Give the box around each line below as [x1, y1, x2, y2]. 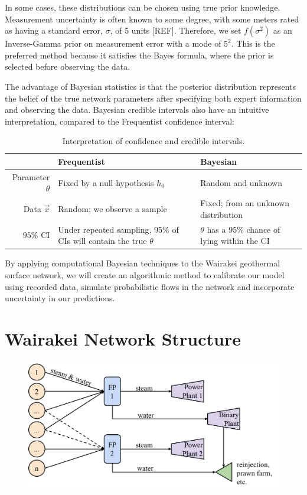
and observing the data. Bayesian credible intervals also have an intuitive [5, 103, 269, 116]
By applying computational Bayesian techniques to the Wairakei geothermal [5, 257, 280, 269]
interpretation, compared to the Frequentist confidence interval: [5, 115, 234, 127]
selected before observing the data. [5, 60, 130, 73]
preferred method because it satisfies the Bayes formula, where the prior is [5, 48, 274, 61]
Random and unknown [200, 176, 282, 188]
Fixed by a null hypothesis [58, 176, 154, 188]
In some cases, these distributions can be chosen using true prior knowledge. [5, 1, 280, 13]
